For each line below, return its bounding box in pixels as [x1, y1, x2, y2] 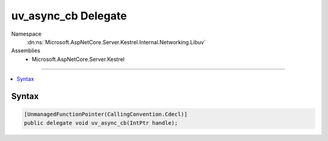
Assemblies [11, 47, 41, 54]
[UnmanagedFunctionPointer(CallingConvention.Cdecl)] [24, 111, 188, 118]
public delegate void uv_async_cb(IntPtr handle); [24, 119, 179, 126]
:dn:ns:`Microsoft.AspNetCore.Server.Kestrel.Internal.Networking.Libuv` [26, 38, 206, 45]
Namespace [11, 30, 42, 38]
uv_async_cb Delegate [11, 9, 127, 22]
